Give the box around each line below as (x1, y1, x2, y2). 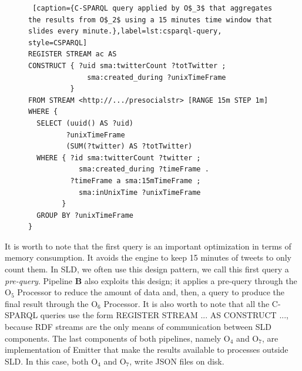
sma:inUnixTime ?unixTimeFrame (78, 188, 201, 197)
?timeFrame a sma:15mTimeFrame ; (70, 176, 201, 185)
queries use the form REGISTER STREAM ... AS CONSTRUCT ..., (40, 309, 288, 321)
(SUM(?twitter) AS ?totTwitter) (66, 142, 193, 151)
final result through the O (5, 297, 98, 309)
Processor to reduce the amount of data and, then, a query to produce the (17, 286, 285, 298)
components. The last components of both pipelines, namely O (5, 332, 230, 344)
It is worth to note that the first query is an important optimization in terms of (5, 240, 291, 252)
